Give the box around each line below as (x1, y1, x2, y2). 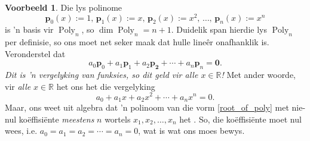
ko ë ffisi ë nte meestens (19, 112, 94, 125)
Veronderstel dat (5, 47, 66, 59)
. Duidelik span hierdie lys (171, 23, 267, 36)
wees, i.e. (5, 124, 38, 137)
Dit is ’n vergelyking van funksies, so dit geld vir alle (5, 68, 198, 81)
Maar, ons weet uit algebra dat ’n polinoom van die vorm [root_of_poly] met (5, 101, 289, 113)
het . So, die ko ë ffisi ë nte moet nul (179, 112, 302, 125)
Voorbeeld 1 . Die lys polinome (5, 1, 122, 13)
